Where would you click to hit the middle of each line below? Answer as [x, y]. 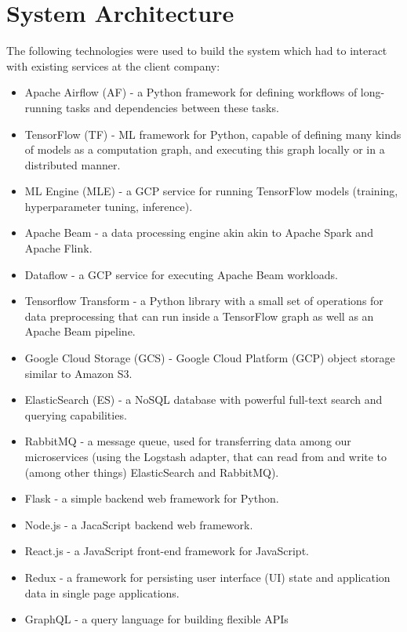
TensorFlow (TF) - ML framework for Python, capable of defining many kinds [213, 134]
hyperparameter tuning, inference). [109, 206]
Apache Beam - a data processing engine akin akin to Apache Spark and [199, 232]
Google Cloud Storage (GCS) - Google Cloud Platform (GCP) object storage [210, 358]
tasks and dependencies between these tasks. [172, 107]
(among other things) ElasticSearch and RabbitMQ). [152, 472]
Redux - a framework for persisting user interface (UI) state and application [207, 577]
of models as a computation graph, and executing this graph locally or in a [205, 149]
